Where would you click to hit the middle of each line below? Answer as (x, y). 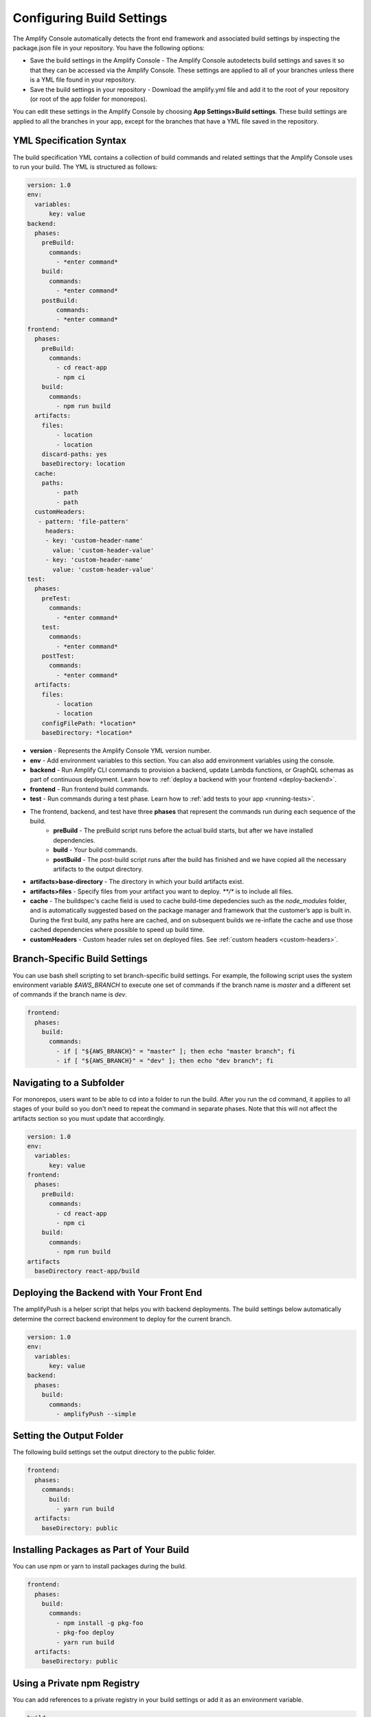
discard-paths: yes (75, 454)
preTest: (56, 598)
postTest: (58, 656)
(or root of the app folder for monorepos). (89, 99)
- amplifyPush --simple (96, 1414)
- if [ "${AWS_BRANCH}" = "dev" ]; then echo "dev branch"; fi (165, 1061)
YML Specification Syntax (70, 141)
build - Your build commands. (95, 850)
